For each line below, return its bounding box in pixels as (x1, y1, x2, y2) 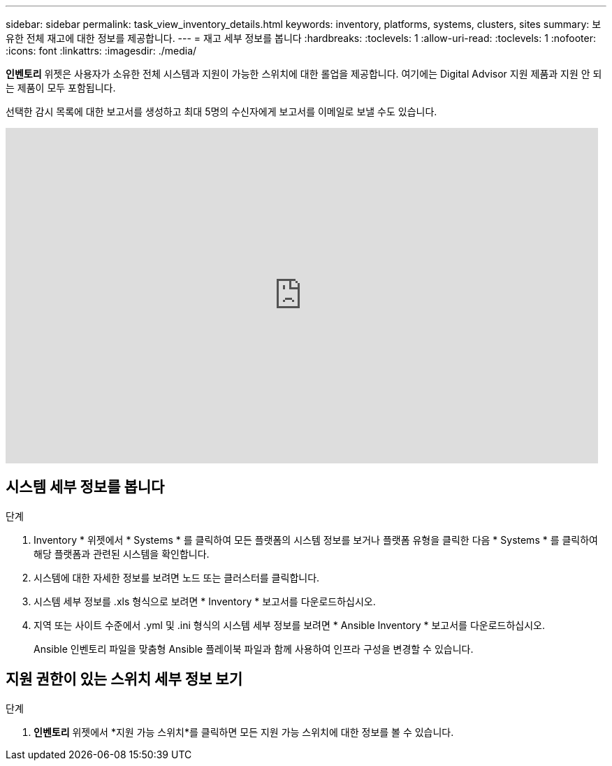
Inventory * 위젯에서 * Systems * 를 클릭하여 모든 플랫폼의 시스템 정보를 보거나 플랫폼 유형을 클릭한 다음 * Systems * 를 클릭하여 (34, 533, 599, 546)
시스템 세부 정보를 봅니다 (6, 478, 165, 496)
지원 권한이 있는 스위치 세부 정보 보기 (6, 670, 242, 688)
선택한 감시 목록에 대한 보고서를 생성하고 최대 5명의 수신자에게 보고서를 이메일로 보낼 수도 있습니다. (6, 106, 437, 117)
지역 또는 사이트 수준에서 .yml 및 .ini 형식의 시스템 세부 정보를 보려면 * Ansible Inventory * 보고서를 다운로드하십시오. (34, 619, 545, 631)
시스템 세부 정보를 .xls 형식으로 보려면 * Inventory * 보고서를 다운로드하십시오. (34, 595, 376, 607)
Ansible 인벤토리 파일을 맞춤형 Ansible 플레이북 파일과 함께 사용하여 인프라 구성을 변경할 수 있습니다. (34, 642, 474, 655)
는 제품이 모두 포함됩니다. (6, 82, 116, 94)
